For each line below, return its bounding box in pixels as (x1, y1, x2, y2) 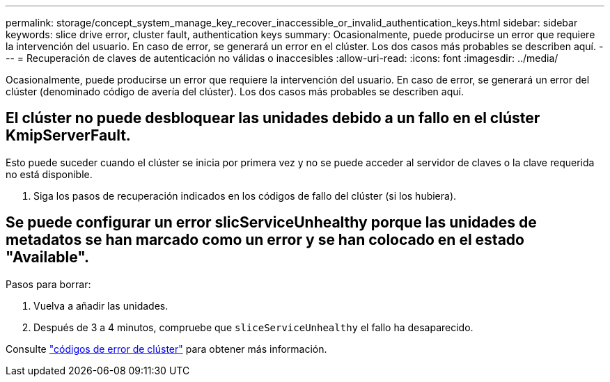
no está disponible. (6, 168, 93, 180)
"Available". (6, 248, 90, 266)
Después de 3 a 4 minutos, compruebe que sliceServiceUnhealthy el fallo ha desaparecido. (33, 321, 474, 333)
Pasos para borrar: (6, 278, 91, 290)
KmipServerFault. (6, 127, 131, 145)
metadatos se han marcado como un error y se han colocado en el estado (6, 231, 524, 249)
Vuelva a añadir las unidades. (33, 299, 169, 312)
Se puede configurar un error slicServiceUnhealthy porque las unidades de (6, 214, 537, 232)
